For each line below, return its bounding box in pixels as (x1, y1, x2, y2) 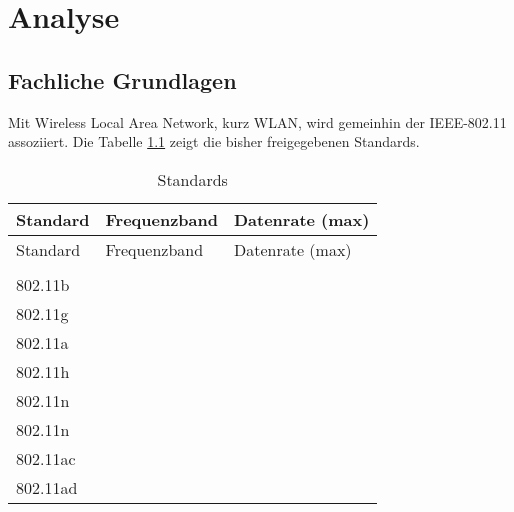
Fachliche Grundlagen (8, 64, 237, 95)
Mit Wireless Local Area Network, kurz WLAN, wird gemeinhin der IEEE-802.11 (8, 111, 507, 132)
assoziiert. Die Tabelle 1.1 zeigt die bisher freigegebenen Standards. (8, 131, 420, 152)
